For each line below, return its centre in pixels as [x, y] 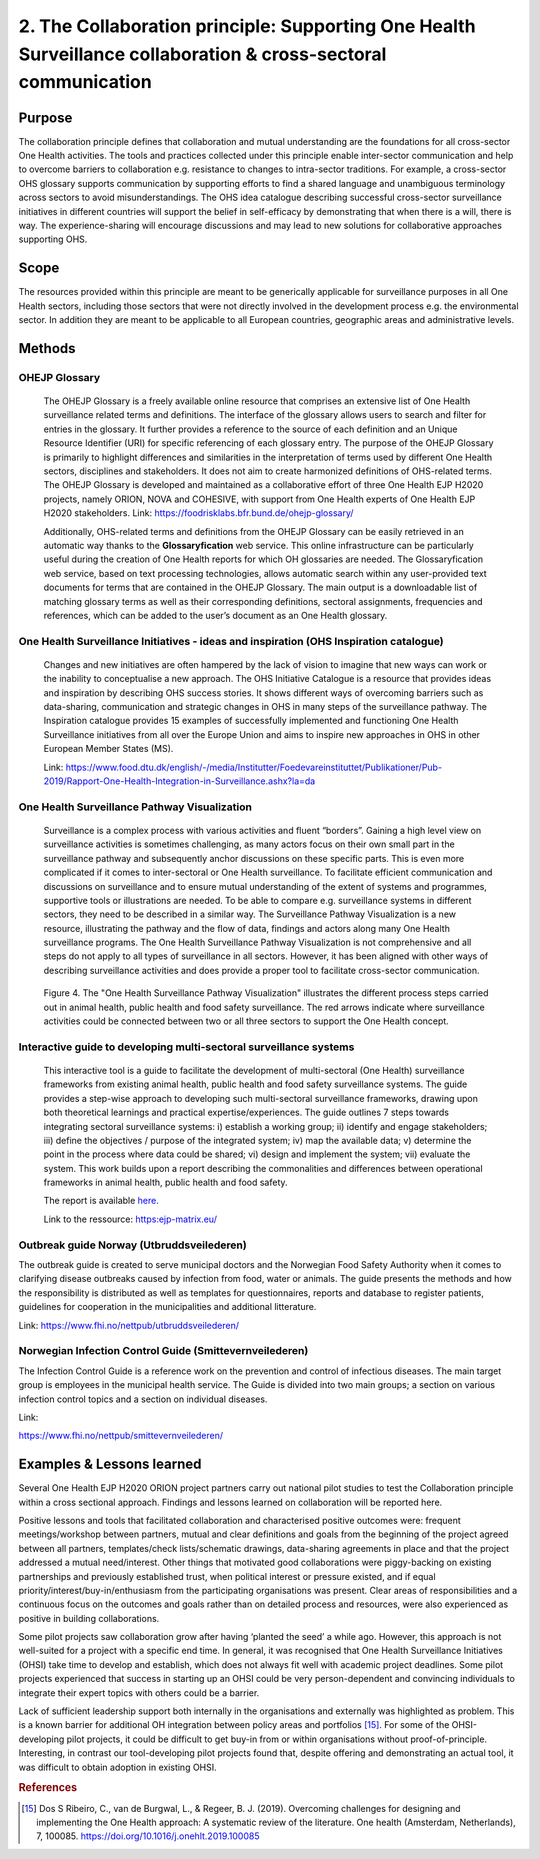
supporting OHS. [53, 239]
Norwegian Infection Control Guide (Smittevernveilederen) [163, 1351]
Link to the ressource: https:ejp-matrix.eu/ [130, 1219]
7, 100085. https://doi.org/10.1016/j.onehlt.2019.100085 [148, 1836]
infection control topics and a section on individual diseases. [143, 1399]
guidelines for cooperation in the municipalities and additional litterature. [167, 1307]
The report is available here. [101, 1201]
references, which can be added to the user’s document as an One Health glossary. [215, 615]
